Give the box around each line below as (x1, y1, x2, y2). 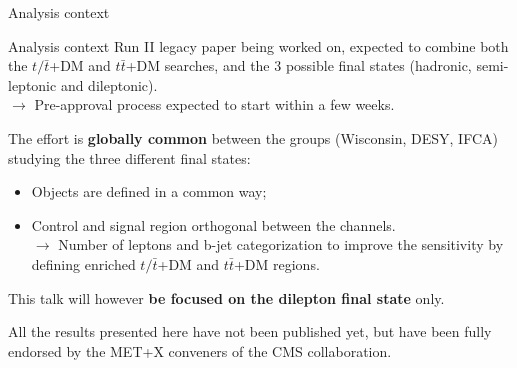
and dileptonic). (60, 74, 158, 95)
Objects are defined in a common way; (31, 181, 267, 202)
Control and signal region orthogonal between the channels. (31, 214, 396, 235)
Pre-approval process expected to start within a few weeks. (34, 94, 395, 115)
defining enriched (31, 253, 136, 274)
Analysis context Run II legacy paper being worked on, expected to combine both (8, 35, 509, 56)
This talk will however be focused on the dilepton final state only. (8, 287, 445, 308)
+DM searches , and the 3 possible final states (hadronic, (125, 55, 472, 76)
